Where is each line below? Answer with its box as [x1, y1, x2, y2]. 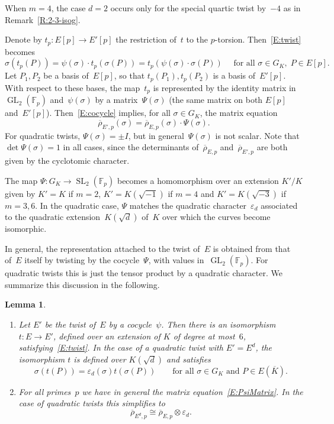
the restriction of [115, 33, 176, 46]
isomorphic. [5, 222, 47, 235]
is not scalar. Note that [215, 129, 300, 141]
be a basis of [43, 69, 89, 82]
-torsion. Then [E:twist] [214, 33, 301, 46]
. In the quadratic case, [35, 199, 119, 211]
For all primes [18, 385, 71, 397]
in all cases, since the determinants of [63, 141, 199, 153]
